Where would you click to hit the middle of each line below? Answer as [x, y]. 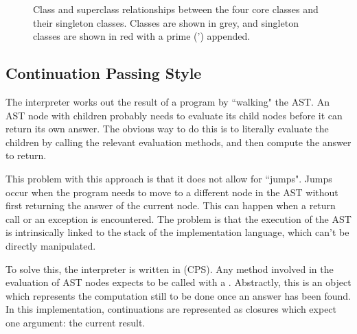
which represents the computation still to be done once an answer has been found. [178, 295]
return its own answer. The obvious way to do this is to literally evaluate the [167, 129]
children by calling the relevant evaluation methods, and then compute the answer [178, 142]
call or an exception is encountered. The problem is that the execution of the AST [178, 218]
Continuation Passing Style [104, 73]
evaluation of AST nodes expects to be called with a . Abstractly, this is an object [178, 282]
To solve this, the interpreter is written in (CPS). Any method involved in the [170, 269]
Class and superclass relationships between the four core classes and [176, 9]
